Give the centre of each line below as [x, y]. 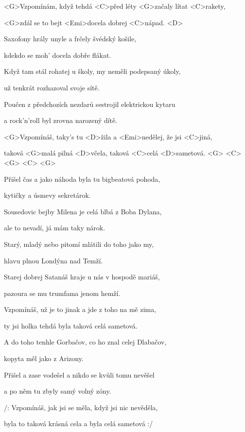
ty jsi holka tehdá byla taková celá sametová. [71, 325]
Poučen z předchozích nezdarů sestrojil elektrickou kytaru [90, 104]
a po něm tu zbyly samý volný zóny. [58, 391]
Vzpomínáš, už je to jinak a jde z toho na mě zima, [80, 309]
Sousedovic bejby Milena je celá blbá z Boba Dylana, [83, 211]
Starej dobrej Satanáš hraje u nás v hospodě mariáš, [82, 277]
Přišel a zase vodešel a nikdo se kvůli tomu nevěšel [79, 374]
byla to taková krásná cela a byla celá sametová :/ [79, 423]
